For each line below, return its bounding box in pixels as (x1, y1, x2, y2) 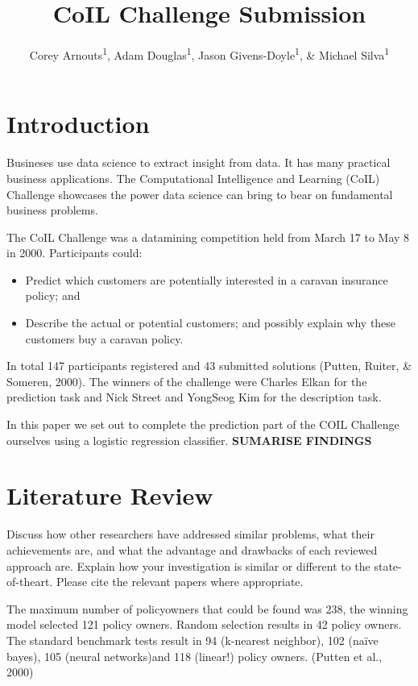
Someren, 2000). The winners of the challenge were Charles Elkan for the (6, 372, 367, 389)
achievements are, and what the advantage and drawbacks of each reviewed (6, 541, 378, 558)
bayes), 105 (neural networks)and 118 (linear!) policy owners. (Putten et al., (6, 647, 383, 664)
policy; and (25, 287, 81, 304)
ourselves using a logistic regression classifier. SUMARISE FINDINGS (6, 431, 372, 448)
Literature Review (6, 479, 213, 512)
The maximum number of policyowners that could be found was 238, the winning (6, 600, 408, 617)
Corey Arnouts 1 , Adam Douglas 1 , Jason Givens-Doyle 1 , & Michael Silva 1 (29, 44, 390, 63)
